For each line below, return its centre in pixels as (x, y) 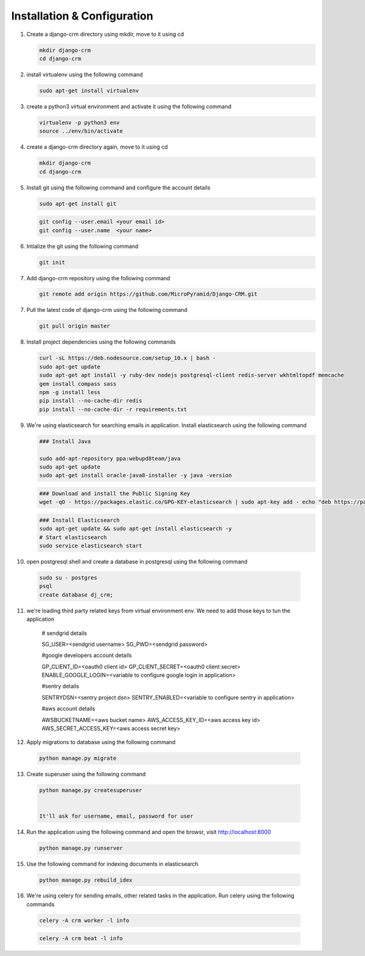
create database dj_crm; (76, 595)
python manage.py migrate (78, 758)
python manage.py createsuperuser (91, 790)
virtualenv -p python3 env (79, 122)
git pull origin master (75, 326)
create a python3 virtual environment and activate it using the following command (129, 106)
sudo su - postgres (68, 578)
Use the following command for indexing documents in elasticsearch (113, 864)
